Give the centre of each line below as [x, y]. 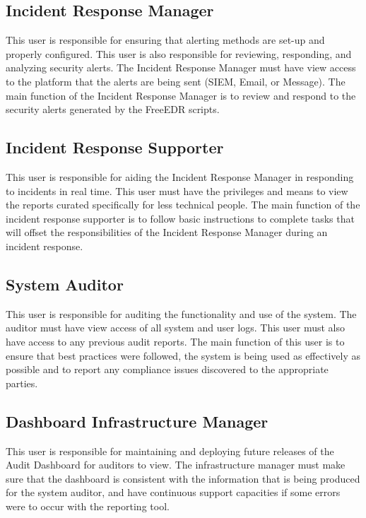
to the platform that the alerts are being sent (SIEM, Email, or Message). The [176, 81]
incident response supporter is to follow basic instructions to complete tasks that [180, 218]
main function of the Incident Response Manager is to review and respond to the [181, 95]
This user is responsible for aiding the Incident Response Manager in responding [180, 176]
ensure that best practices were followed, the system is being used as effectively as [183, 355]
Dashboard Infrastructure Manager [137, 421]
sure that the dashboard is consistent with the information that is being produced [183, 478]
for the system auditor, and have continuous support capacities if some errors [173, 492]
